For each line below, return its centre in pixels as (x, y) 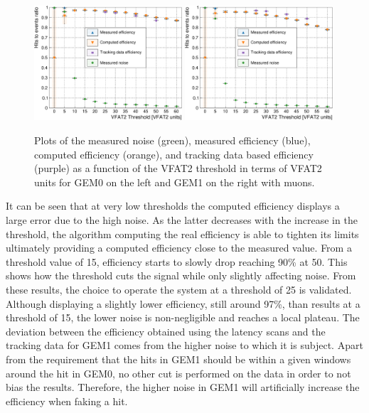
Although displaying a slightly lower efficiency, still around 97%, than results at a (183, 303)
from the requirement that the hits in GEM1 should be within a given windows (178, 359)
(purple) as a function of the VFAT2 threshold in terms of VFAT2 (178, 168)
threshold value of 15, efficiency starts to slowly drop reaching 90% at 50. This (177, 261)
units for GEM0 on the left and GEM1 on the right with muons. (175, 182)
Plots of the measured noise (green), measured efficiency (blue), (172, 140)
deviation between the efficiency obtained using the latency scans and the (166, 331)
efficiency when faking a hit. (67, 401)
